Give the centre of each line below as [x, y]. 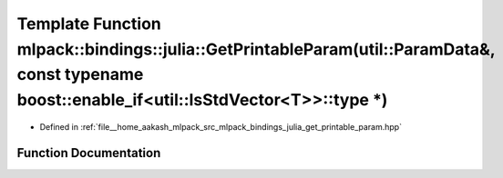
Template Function [89, 24]
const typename [80, 75]
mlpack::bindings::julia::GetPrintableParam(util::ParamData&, [256, 49]
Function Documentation [89, 153]
